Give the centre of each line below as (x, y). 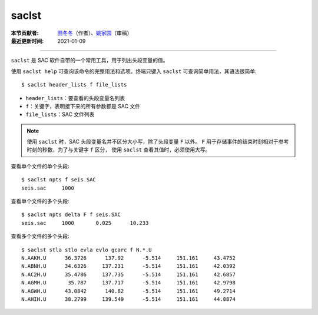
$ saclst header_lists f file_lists (74, 85)
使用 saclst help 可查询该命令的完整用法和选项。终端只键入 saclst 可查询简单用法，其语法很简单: (134, 71)
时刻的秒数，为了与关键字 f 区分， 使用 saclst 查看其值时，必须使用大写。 (119, 150)
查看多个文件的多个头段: (40, 236)
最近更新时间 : (27, 41)
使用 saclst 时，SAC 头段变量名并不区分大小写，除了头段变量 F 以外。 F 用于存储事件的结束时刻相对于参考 (158, 142)
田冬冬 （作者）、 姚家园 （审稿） (95, 33)
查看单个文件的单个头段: (40, 166)
